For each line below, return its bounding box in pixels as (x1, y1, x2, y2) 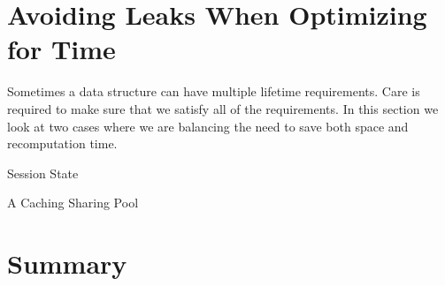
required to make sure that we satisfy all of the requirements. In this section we (7, 99, 439, 117)
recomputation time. (7, 134, 118, 153)
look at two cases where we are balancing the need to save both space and (7, 117, 409, 135)
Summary (7, 245, 127, 282)
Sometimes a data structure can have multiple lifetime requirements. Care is (7, 82, 420, 101)
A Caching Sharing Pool (7, 193, 139, 212)
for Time (7, 31, 116, 67)
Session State (7, 163, 79, 182)
